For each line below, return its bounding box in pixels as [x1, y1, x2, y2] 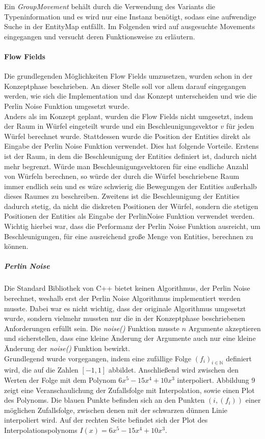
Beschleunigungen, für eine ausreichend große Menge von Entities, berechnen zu [4, 230, 253, 241]
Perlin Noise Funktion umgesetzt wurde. [4, 100, 130, 111]
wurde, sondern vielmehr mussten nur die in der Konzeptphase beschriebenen [4, 313, 246, 324]
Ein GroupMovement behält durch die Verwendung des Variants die [4, 1, 216, 11]
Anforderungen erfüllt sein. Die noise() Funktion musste [4, 322, 179, 333]
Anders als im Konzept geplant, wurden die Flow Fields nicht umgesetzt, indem [4, 110, 253, 121]
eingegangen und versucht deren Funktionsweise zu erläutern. [4, 31, 195, 41]
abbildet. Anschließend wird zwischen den [109, 364, 238, 375]
